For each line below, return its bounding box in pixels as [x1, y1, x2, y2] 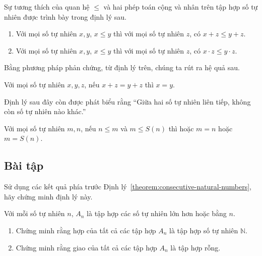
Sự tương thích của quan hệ [4, 2, 90, 12]
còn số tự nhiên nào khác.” [4, 106, 86, 117]
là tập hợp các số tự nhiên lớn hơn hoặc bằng [87, 208, 227, 219]
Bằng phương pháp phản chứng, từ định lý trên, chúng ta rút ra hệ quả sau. [4, 62, 240, 73]
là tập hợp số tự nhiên [169, 225, 238, 235]
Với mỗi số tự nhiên [4, 208, 65, 219]
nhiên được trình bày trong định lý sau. [4, 11, 126, 22]
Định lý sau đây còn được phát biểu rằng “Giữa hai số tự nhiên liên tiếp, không [4, 96, 251, 107]
